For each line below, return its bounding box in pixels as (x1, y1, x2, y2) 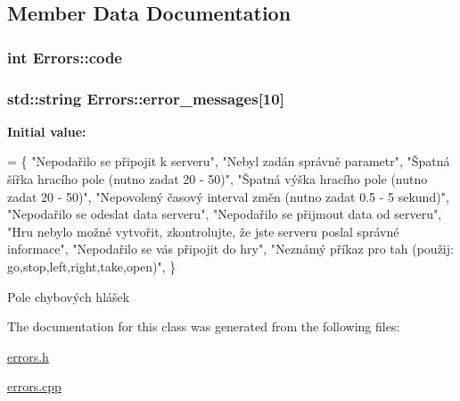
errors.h (7, 347, 49, 365)
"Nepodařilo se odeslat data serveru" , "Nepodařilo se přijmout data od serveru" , (7, 205, 442, 223)
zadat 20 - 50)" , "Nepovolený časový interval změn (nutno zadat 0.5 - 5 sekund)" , (7, 187, 449, 205)
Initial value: (7, 121, 86, 140)
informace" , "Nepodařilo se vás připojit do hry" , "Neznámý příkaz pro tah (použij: (7, 239, 454, 258)
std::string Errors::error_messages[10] (7, 87, 284, 109)
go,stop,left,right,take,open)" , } (7, 257, 177, 275)
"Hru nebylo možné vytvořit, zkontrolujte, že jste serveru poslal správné (7, 221, 399, 240)
